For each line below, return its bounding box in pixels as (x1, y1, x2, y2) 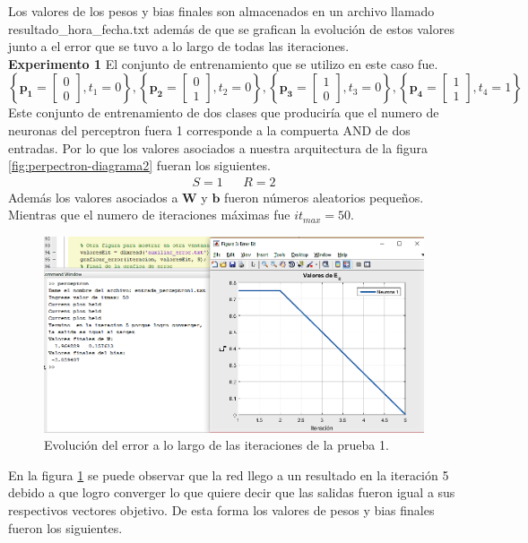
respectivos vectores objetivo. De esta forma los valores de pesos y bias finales (8, 501, 435, 519)
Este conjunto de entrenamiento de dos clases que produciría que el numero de (8, 103, 439, 122)
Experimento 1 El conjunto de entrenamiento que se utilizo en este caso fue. (8, 54, 438, 73)
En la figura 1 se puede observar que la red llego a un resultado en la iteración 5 (8, 465, 449, 484)
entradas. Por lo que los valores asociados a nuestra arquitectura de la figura (8, 138, 428, 157)
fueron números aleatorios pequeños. (224, 187, 424, 206)
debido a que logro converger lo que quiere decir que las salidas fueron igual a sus (8, 483, 455, 502)
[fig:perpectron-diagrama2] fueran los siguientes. (8, 156, 271, 175)
